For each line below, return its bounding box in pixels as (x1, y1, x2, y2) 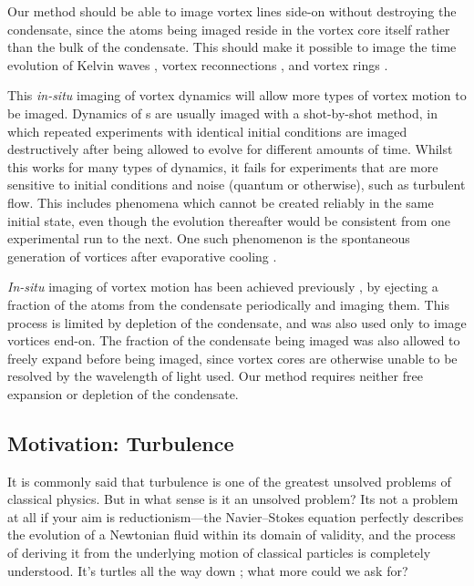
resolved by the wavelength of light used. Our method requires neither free (7, 366, 423, 386)
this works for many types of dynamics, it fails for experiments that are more (7, 157, 438, 176)
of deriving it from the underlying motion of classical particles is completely (7, 543, 431, 562)
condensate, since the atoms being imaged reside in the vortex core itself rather (7, 19, 450, 38)
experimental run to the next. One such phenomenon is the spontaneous (7, 229, 410, 248)
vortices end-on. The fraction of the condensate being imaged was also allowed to (7, 331, 460, 350)
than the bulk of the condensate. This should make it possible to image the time (7, 37, 457, 57)
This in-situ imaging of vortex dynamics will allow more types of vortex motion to (7, 86, 467, 105)
